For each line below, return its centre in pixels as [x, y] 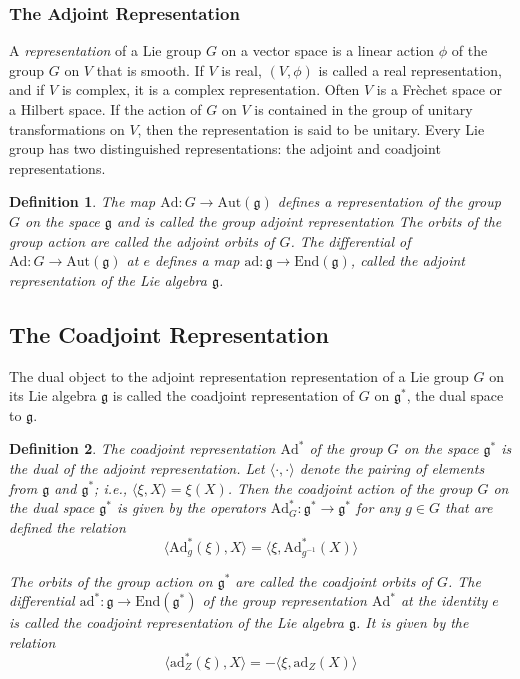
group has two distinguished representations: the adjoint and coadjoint [225, 148]
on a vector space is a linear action [328, 50]
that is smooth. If [150, 69]
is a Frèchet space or [439, 89]
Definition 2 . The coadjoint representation [142, 448]
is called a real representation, [410, 69]
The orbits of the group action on [111, 580]
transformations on [67, 128]
